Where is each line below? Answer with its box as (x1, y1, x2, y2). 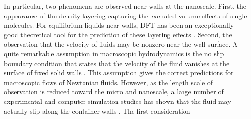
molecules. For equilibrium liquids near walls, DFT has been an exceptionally (4, 20, 234, 30)
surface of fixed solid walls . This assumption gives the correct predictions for (4, 68, 234, 78)
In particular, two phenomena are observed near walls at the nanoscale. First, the (4, 1, 246, 11)
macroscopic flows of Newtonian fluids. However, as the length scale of (4, 77, 213, 87)
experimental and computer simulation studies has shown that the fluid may (4, 96, 231, 106)
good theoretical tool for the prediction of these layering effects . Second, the (4, 29, 232, 39)
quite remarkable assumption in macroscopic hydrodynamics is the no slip (4, 48, 224, 58)
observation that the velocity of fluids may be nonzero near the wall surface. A (4, 39, 238, 49)
